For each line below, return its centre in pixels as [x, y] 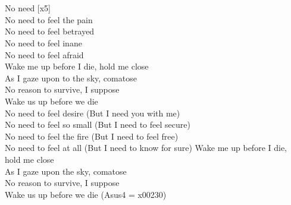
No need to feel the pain [49, 19]
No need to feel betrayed [50, 31]
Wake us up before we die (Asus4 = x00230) [86, 194]
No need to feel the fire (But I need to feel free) [92, 136]
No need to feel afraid [44, 54]
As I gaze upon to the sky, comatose [71, 78]
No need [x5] [28, 8]
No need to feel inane [43, 42]
